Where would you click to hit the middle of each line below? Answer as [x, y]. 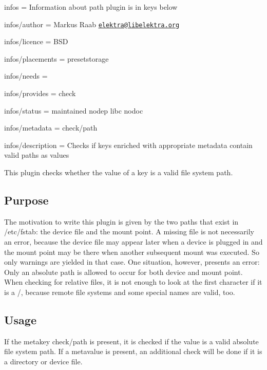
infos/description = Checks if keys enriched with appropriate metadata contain [128, 145]
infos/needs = [26, 76]
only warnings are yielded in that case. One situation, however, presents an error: [132, 262]
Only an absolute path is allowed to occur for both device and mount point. [123, 272]
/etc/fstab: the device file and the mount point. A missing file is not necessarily [129, 232]
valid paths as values [37, 155]
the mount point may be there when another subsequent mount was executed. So [132, 252]
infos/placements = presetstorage [56, 58]
